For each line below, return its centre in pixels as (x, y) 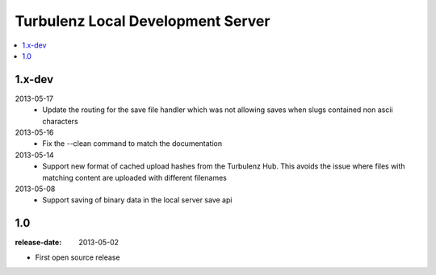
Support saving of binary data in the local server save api (137, 200)
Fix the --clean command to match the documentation (132, 144)
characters (60, 121)
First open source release (78, 257)
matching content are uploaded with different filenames (135, 177)
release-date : (38, 243)
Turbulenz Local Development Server (143, 21)
